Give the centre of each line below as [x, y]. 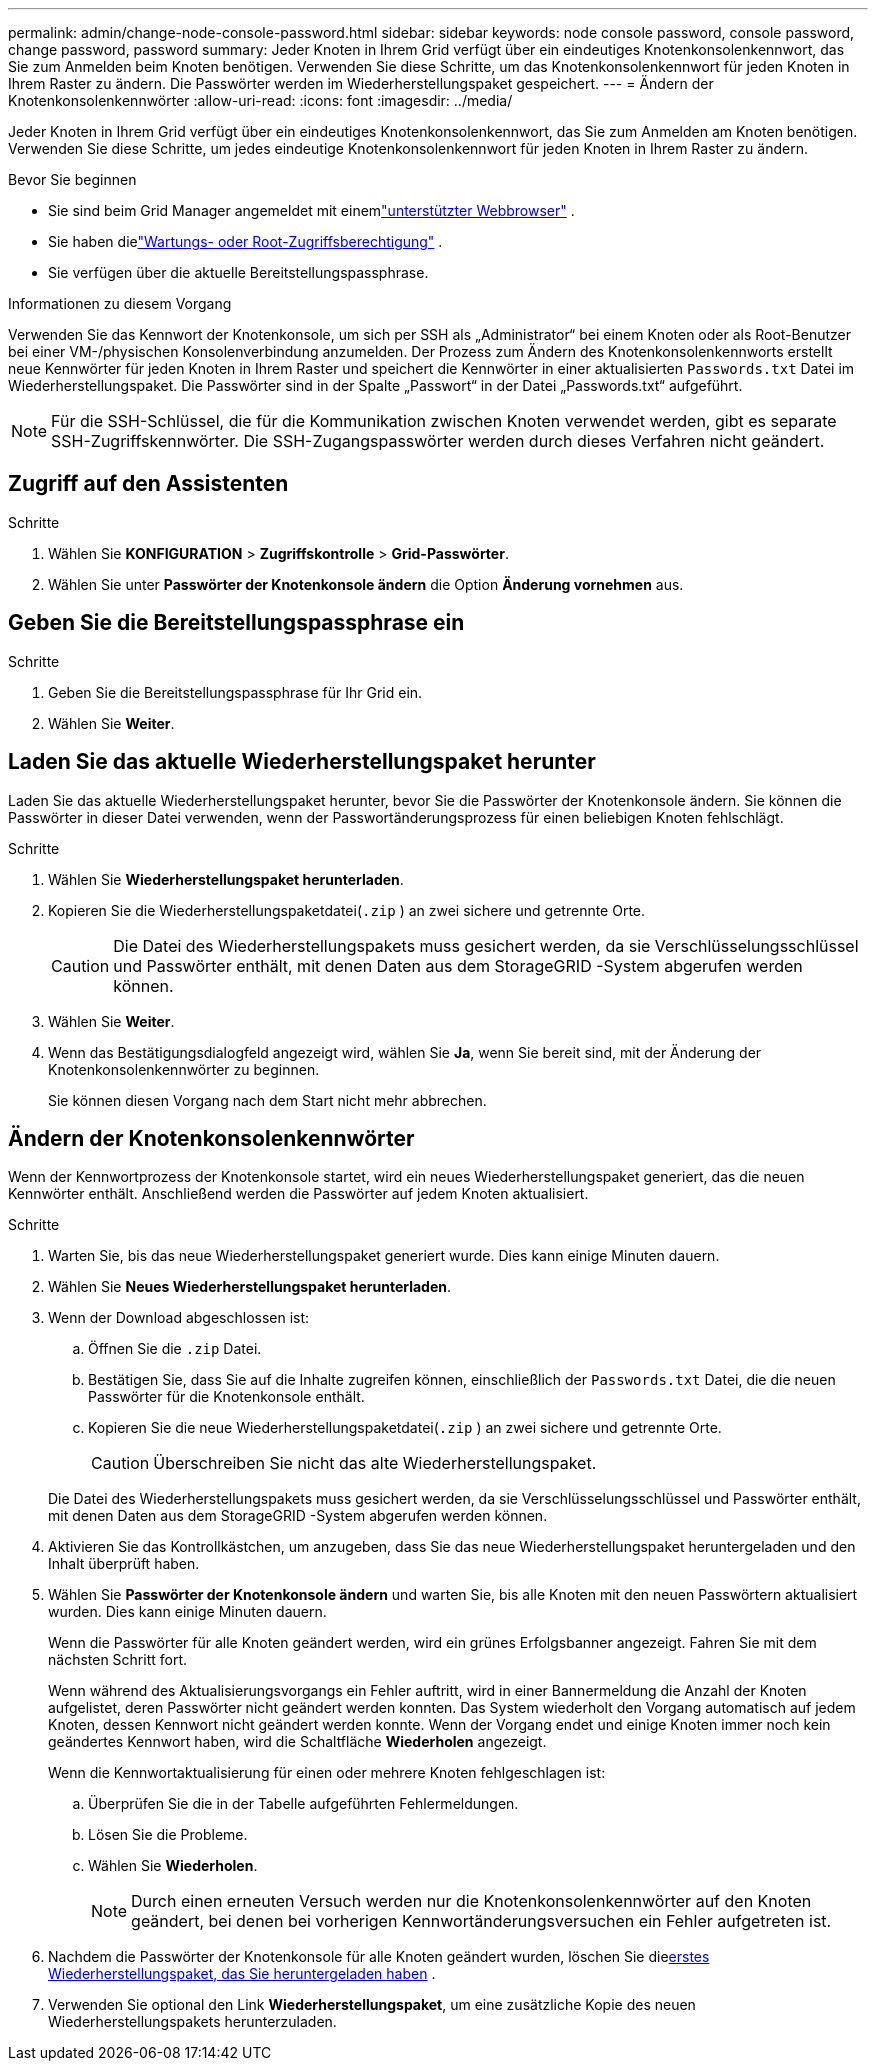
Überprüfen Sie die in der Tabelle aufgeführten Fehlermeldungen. [303, 1804]
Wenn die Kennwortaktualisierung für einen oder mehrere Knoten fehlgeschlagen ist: [327, 1773]
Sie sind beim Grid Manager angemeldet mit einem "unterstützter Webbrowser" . [311, 210]
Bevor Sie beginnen [72, 179]
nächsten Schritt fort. [118, 1660]
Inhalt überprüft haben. [124, 1564]
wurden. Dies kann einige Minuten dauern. [187, 1612]
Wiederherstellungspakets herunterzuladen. [192, 2022]
